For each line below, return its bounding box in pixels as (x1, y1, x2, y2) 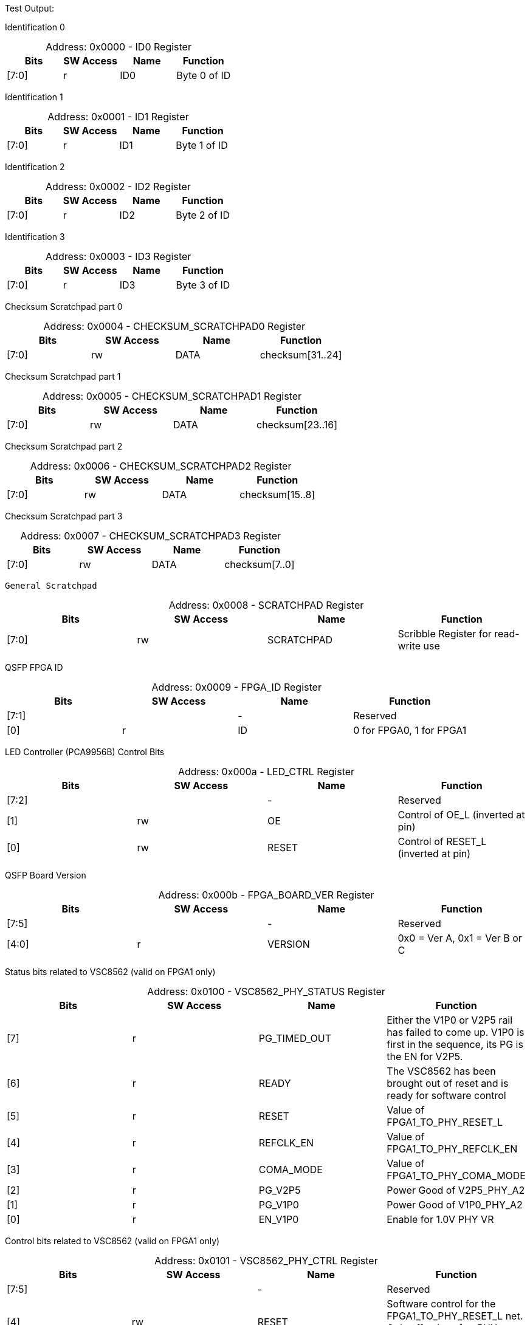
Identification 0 (5, 22, 65, 32)
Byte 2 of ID (176, 209, 230, 221)
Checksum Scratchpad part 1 (5, 371, 121, 382)
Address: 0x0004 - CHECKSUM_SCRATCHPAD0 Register (43, 320, 306, 332)
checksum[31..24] (260, 349, 342, 361)
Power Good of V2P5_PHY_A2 (387, 1184, 525, 1196)
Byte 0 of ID (176, 69, 231, 81)
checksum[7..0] (224, 558, 295, 570)
